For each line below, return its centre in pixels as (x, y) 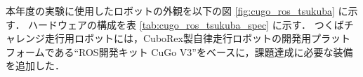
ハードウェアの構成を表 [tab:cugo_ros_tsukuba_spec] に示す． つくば (186, 24)
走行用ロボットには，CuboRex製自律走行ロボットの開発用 (178, 38)
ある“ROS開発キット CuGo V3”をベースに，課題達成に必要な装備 (204, 51)
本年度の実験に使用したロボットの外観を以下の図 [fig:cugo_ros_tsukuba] (170, 10)
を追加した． (35, 65)
